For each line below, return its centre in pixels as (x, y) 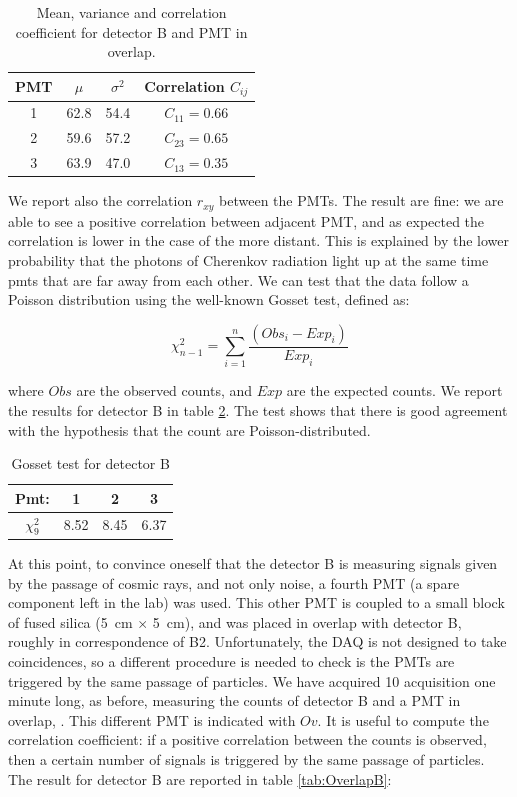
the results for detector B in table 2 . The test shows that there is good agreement (258, 410)
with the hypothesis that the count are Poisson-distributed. (189, 429)
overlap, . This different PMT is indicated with (152, 719)
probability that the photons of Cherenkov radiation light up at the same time (248, 259)
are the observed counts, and (164, 390)
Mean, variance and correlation (131, 12)
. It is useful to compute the (403, 719)
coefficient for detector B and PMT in (131, 31)
